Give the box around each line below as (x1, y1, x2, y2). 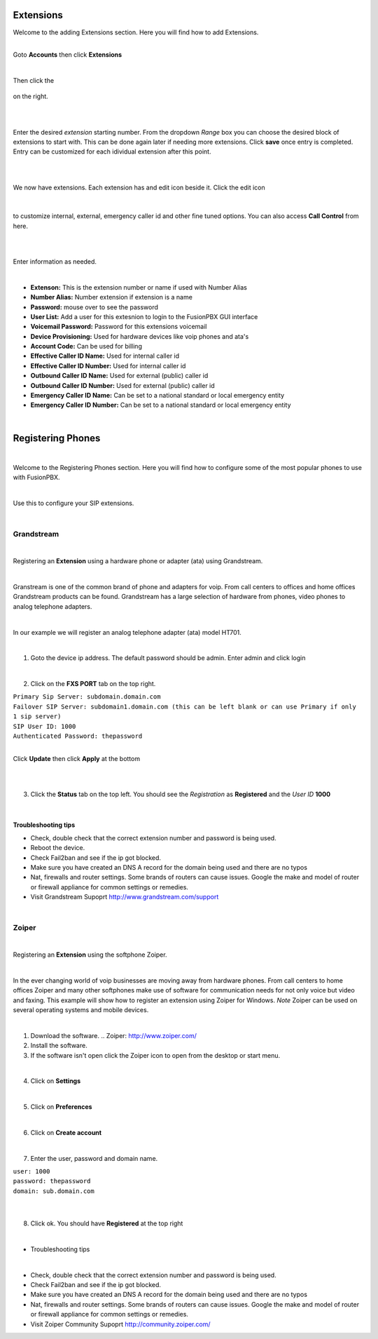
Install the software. (30, 1042, 87, 1050)
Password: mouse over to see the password (30, 302, 159, 311)
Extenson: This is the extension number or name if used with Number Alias (30, 283, 248, 291)
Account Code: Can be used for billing (30, 342, 143, 351)
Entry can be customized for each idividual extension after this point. (13, 147, 211, 156)
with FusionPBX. (13, 473, 60, 482)
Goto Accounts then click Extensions (13, 51, 122, 59)
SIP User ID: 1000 (13, 722, 76, 730)
